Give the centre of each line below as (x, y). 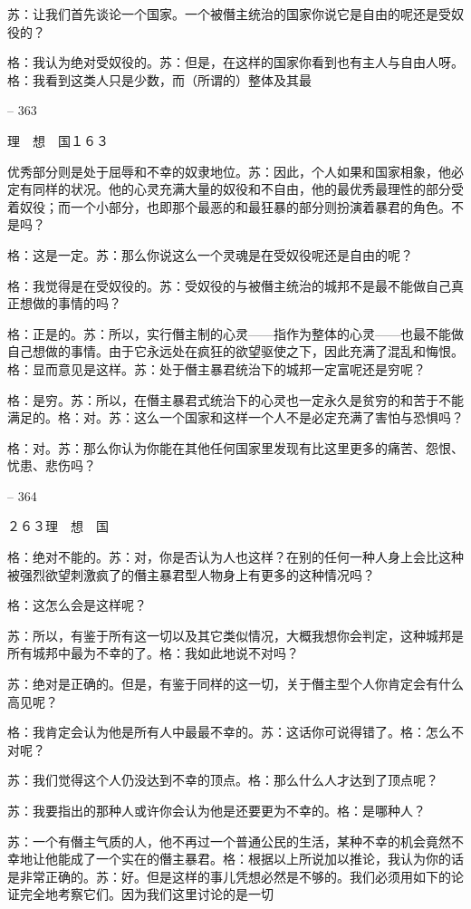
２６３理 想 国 (58, 526)
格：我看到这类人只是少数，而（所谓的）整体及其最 (159, 79)
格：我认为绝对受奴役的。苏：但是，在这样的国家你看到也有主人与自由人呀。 (235, 62)
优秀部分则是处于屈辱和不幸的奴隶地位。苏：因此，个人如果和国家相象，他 (229, 171)
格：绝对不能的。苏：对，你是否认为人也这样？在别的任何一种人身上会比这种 (235, 557)
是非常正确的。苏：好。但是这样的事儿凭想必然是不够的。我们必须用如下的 (229, 876)
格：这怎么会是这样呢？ (77, 605)
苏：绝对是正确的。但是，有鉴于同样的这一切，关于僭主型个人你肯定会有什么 (235, 684)
